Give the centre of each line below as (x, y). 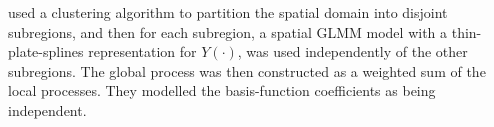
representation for (142, 51)
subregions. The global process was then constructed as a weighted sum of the (247, 70)
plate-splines (46, 51)
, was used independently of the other (352, 51)
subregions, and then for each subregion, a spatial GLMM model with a (228, 31)
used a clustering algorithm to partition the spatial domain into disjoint (228, 12)
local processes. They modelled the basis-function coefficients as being (222, 90)
